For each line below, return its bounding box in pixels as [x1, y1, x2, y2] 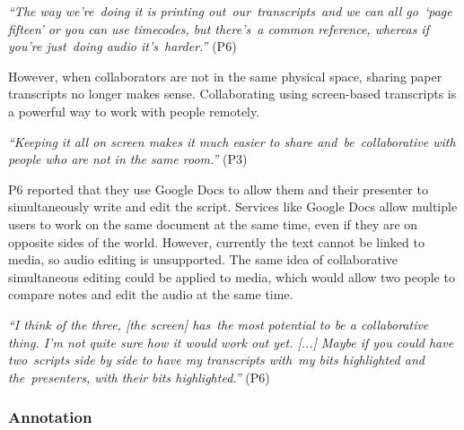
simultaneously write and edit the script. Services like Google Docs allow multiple [8, 197, 458, 216]
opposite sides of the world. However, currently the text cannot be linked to [8, 232, 425, 251]
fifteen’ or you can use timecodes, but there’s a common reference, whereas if [8, 19, 429, 38]
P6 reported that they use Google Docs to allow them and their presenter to [8, 179, 428, 198]
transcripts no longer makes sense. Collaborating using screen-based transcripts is [8, 84, 457, 103]
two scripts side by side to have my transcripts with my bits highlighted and [8, 350, 425, 369]
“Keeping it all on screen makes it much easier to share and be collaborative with [8, 132, 456, 150]
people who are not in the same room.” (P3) [8, 150, 248, 168]
